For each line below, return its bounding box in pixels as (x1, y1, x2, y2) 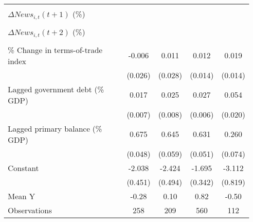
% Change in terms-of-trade (8, 44, 103, 55)
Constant (8, 162, 39, 173)
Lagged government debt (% (8, 83, 104, 95)
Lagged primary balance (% (8, 122, 102, 134)
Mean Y (8, 190, 36, 202)
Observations (8, 204, 52, 216)
